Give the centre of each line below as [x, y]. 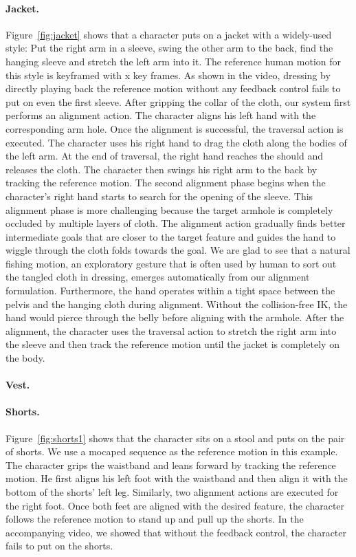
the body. [25, 358]
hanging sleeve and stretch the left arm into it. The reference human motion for [173, 61]
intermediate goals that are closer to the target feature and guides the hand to [171, 236]
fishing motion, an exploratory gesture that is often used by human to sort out [171, 263]
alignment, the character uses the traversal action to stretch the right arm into [171, 330]
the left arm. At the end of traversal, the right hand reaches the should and [165, 156]
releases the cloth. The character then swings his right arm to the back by [162, 169]
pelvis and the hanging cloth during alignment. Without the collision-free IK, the [177, 304]
